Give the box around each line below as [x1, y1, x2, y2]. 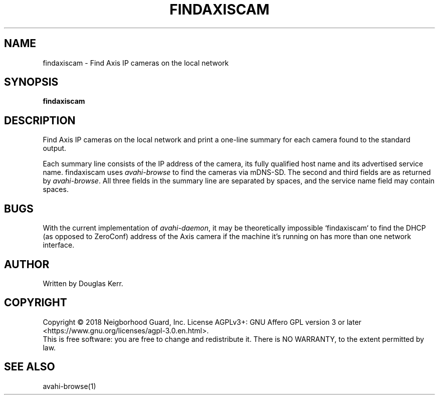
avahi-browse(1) [43, 381, 96, 390]
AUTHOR [4, 258, 50, 271]
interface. [43, 241, 75, 250]
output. [43, 144, 67, 153]
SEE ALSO [4, 360, 55, 373]
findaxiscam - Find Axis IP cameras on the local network [43, 58, 229, 67]
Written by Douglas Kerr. [43, 279, 123, 288]
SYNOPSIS [4, 76, 59, 89]
